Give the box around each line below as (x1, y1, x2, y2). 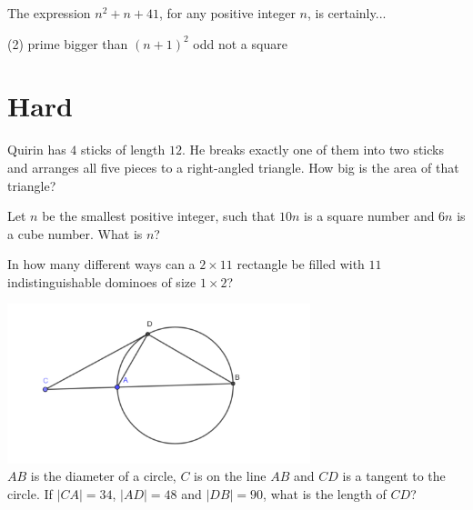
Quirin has (7, 140, 66, 159)
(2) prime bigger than (7, 34, 128, 53)
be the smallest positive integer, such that (42, 206, 276, 225)
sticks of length (81, 140, 166, 159)
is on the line (194, 466, 267, 485)
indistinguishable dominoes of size (7, 272, 196, 291)
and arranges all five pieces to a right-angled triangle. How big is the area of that (7, 157, 459, 176)
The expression (7, 4, 91, 22)
